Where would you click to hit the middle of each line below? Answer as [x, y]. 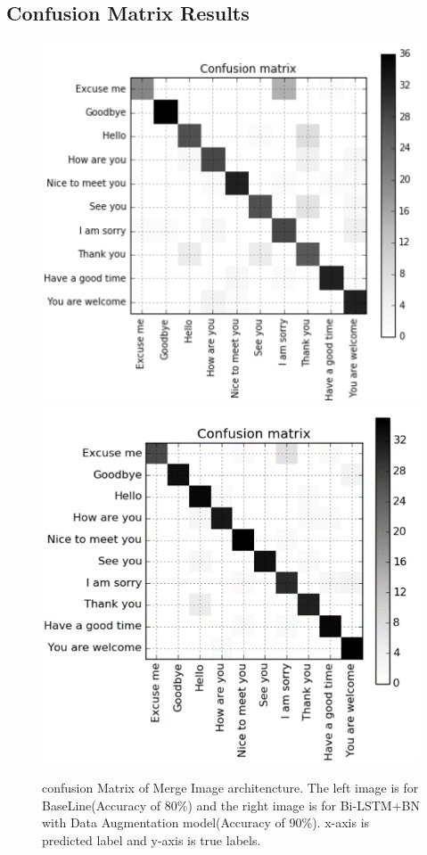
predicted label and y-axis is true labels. [152, 839]
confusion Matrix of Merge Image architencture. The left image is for [230, 787]
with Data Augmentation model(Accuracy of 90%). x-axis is [206, 822]
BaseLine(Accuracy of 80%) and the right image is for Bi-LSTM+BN [231, 805]
